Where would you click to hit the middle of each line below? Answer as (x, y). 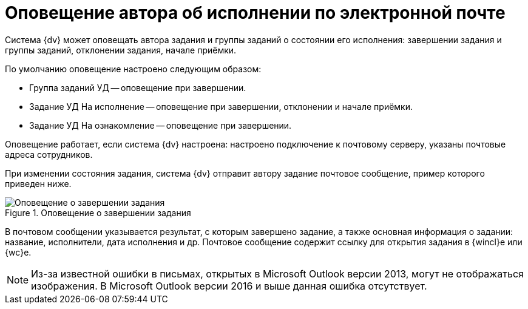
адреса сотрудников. (49, 154)
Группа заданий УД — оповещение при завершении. (138, 87)
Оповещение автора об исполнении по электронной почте (255, 13)
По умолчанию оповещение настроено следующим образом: (133, 69)
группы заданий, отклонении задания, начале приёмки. (121, 50)
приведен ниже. (38, 183)
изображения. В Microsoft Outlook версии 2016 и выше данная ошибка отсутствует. (229, 286)
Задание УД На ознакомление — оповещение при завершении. (161, 125)
